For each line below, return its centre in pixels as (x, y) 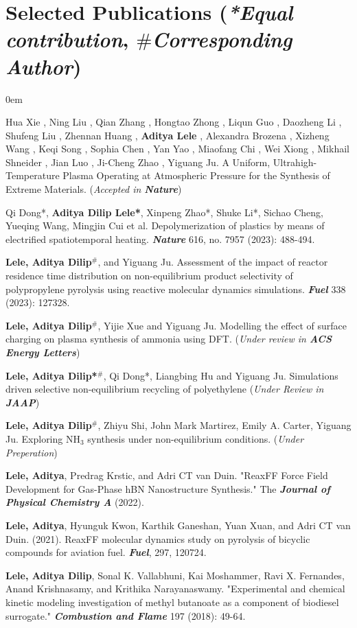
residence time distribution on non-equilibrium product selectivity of (149, 276)
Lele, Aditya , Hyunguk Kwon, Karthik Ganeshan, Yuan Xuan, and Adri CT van (178, 525)
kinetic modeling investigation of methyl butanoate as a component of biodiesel (172, 602)
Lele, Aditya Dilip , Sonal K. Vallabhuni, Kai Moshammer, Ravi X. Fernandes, (175, 575)
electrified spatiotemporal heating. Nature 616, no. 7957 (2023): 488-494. (160, 239)
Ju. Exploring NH (43, 438)
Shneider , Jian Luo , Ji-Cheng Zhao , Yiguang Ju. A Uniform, (138, 162)
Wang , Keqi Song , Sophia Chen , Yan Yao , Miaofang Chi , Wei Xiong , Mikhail (177, 149)
